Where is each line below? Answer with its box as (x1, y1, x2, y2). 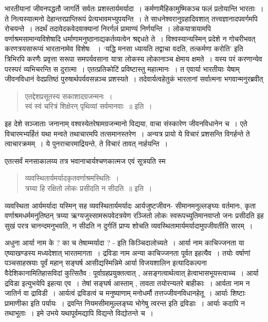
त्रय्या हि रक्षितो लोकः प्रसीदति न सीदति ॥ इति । (25, 182, 152, 193)
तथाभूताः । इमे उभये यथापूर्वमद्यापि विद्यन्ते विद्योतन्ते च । (5, 308, 154, 318)
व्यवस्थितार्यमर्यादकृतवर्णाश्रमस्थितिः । (25, 173, 119, 183)
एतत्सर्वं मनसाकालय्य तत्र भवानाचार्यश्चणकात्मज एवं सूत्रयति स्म (5, 155, 166, 166)
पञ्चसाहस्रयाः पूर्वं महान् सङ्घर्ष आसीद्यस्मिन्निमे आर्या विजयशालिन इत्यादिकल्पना (5, 257, 207, 268)
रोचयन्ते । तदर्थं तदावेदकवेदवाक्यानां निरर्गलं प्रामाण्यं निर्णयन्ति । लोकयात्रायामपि (5, 23, 211, 34)
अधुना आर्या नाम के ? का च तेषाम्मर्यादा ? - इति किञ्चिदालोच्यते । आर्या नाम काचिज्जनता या (5, 237, 244, 248)
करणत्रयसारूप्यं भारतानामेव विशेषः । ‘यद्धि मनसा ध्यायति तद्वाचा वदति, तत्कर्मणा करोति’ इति (5, 43, 243, 54)
